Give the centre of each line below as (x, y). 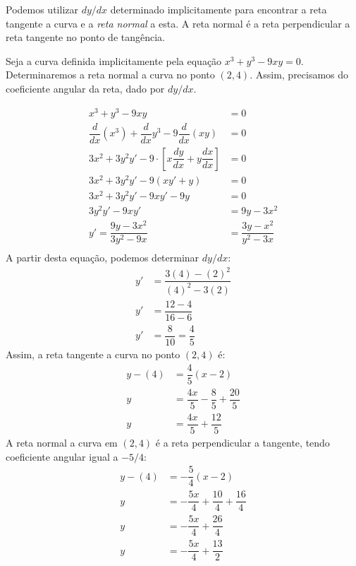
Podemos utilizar (42, 9)
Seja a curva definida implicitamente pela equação (114, 60)
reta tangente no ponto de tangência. (85, 37)
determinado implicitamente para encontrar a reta (219, 9)
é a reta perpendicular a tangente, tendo (243, 442)
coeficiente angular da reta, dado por (85, 88)
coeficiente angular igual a (62, 456)
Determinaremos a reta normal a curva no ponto (110, 75)
